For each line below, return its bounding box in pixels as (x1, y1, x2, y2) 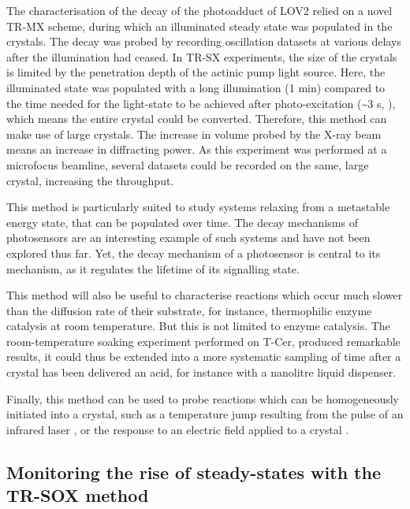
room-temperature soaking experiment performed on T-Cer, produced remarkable (6, 333, 401, 349)
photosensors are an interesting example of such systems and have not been (6, 229, 371, 246)
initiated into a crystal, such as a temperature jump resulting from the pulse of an (6, 406, 404, 422)
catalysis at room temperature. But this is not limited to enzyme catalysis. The (6, 318, 390, 334)
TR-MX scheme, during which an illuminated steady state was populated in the (6, 17, 393, 34)
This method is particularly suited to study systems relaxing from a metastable (6, 199, 390, 215)
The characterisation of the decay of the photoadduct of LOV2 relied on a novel (6, 2, 393, 18)
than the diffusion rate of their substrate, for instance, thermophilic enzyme (6, 302, 372, 318)
